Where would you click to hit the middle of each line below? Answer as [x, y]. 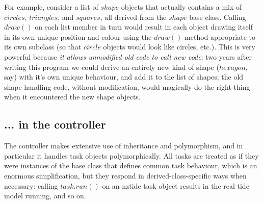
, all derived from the [133, 17]
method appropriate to [220, 36]
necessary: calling [31, 185]
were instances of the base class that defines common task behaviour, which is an [131, 165]
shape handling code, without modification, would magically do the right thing [127, 86]
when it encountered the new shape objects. [72, 97]
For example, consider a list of [51, 7]
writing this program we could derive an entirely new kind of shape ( [112, 67]
